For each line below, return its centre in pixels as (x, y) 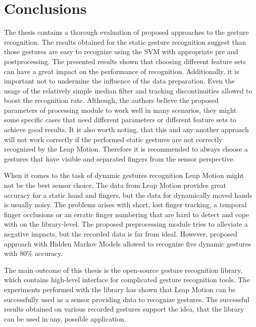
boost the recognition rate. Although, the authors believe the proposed (111, 100)
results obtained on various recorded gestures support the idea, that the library (124, 309)
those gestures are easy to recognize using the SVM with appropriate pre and (121, 51)
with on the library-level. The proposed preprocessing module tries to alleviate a (126, 224)
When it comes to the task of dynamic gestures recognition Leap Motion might (124, 175)
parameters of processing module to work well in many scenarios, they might (120, 110)
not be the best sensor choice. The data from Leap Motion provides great (115, 185)
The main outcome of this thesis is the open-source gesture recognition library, (123, 270)
